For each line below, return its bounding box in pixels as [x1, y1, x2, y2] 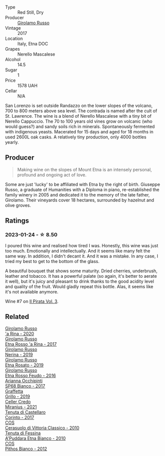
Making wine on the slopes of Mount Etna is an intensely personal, [17, 166, 152, 172]
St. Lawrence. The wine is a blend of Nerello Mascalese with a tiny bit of [5, 113, 152, 119]
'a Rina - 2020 [5, 331, 34, 337]
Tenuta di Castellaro [5, 409, 46, 415]
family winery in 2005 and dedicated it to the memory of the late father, [5, 192, 150, 197]
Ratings [5, 217, 30, 225]
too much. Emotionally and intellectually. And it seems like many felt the [5, 248, 150, 254]
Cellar [5, 88, 17, 94]
